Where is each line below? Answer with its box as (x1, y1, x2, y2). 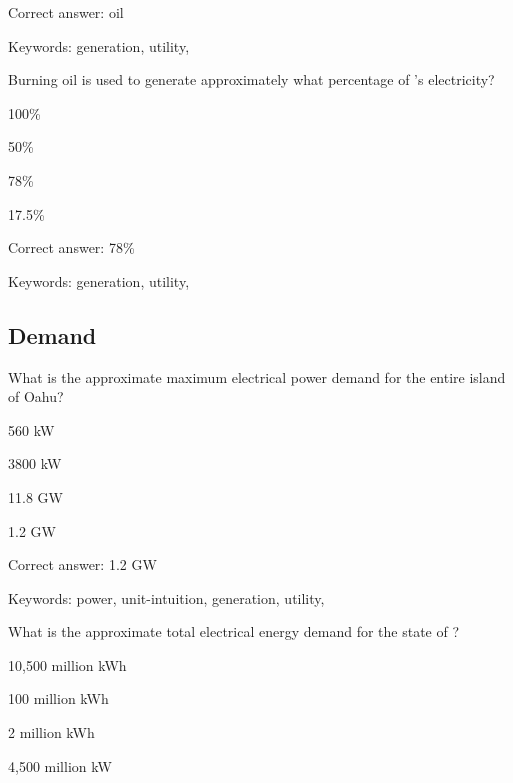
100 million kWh (8, 688, 109, 709)
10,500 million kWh (8, 654, 127, 675)
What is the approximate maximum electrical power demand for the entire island (8, 366, 506, 387)
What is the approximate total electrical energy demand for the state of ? (8, 621, 460, 642)
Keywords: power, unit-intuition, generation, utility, (8, 587, 325, 608)
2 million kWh (8, 722, 95, 743)
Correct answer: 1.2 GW (8, 554, 157, 575)
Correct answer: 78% (8, 237, 135, 258)
